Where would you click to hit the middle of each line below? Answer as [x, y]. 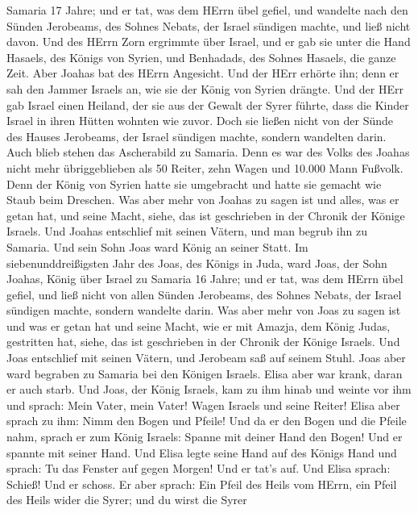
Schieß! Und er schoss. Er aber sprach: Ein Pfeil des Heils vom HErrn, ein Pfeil [202, 484]
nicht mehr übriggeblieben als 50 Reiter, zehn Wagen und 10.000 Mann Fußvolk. [205, 167]
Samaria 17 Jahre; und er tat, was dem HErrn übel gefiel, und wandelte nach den [207, 10]
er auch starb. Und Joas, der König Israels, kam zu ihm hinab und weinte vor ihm [209, 389]
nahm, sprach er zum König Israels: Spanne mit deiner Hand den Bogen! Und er [205, 437]
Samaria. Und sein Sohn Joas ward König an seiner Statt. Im [157, 246]
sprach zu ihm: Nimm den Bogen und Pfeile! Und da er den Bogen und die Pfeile [207, 421]
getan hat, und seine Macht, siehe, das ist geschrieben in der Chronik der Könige [206, 215]
